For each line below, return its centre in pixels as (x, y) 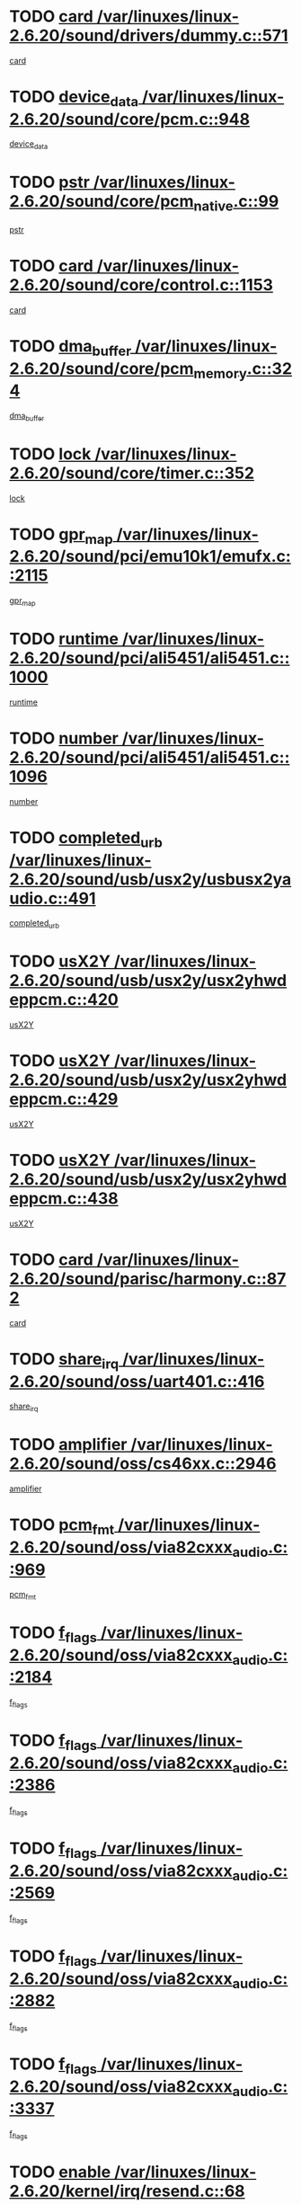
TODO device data (74, 98)
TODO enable (60, 2172)
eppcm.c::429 (64, 1099)
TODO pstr (49, 182)
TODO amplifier (68, 1445)
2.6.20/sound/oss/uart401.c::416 (137, 1381)
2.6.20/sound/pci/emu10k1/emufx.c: (150, 557)
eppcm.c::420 (64, 1000)
